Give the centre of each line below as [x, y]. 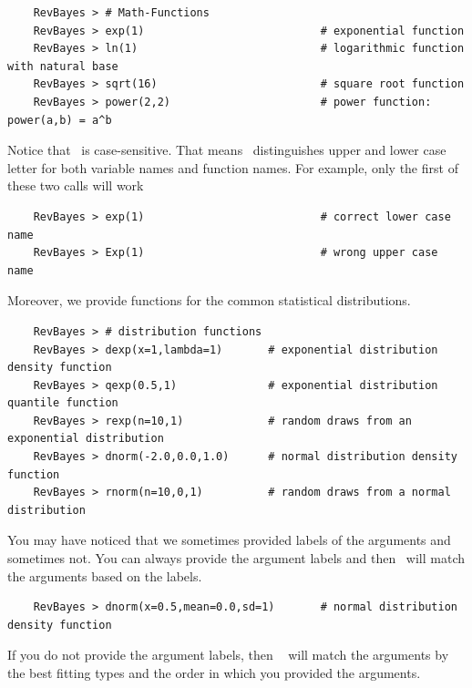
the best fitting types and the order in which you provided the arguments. [214, 673]
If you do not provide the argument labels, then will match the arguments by [228, 655]
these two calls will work [76, 185]
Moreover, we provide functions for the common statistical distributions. [209, 300]
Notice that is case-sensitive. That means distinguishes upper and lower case [227, 150]
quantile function [63, 403]
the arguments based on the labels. [105, 575]
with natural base [63, 66]
